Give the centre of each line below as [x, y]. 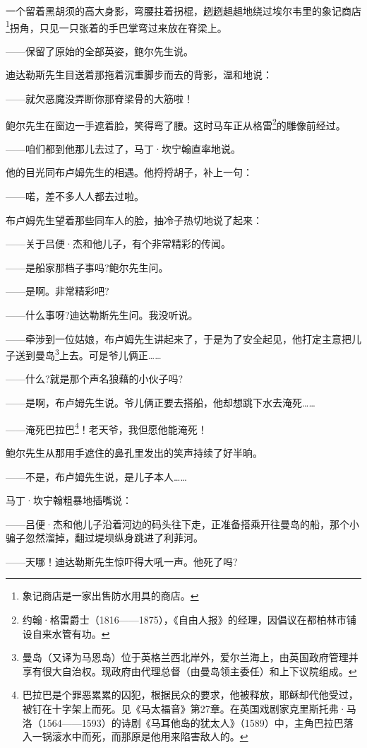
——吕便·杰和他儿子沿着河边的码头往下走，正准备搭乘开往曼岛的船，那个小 [182, 524]
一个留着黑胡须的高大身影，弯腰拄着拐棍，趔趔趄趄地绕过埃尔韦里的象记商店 [183, 11]
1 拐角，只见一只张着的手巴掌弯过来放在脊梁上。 [116, 26]
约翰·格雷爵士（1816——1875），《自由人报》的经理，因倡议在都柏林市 [184, 620]
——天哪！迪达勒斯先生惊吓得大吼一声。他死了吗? [122, 561]
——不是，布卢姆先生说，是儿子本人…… [96, 476]
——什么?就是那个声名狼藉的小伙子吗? [95, 379]
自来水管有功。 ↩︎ [71, 633]
